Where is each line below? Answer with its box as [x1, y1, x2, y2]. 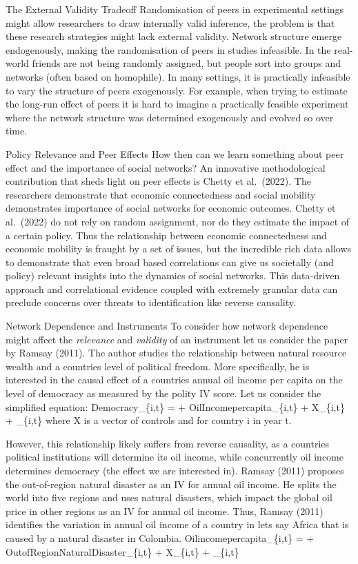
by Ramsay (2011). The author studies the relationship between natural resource [6, 345, 347, 360]
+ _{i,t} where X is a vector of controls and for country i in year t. [6, 413, 292, 427]
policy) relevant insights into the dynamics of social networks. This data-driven [6, 268, 340, 283]
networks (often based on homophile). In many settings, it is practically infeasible [6, 69, 350, 83]
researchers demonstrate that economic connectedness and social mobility [6, 187, 316, 201]
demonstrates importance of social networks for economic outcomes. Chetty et [6, 201, 336, 215]
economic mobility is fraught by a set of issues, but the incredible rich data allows [6, 241, 352, 256]
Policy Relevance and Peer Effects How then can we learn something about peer [6, 146, 344, 161]
